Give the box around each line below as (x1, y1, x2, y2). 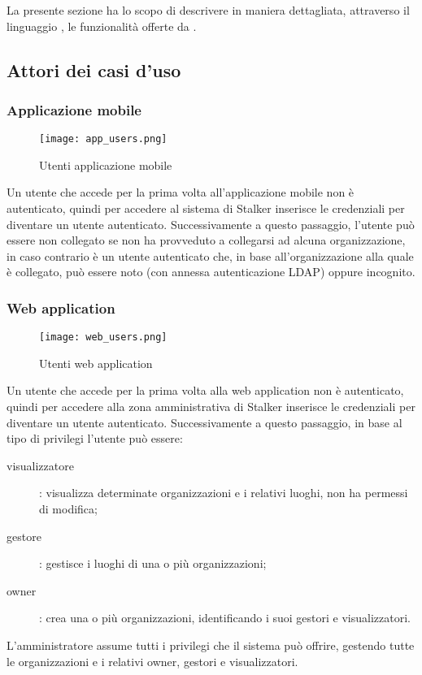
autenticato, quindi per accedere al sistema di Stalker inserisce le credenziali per (7, 200, 405, 217)
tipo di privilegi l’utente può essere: (7, 430, 183, 447)
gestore (7, 527, 41, 544)
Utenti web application (39, 354, 153, 371)
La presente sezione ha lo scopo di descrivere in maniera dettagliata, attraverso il (7, 2, 410, 18)
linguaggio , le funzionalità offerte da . (7, 17, 197, 34)
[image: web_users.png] (39, 331, 167, 344)
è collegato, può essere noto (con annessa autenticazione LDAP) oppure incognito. (7, 263, 415, 280)
